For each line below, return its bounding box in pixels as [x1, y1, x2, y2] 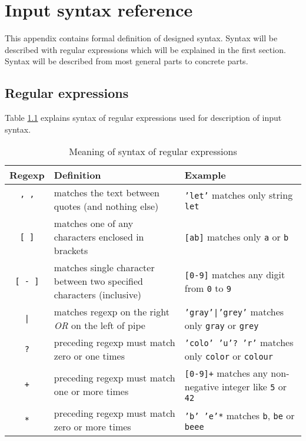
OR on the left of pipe [54, 318, 145, 333]
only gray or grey [184, 318, 259, 333]
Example [184, 168, 226, 182]
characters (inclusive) [54, 288, 142, 302]
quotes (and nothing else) [54, 199, 159, 213]
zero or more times [54, 420, 131, 434]
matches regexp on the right [54, 305, 169, 319]
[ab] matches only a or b [184, 230, 289, 244]
